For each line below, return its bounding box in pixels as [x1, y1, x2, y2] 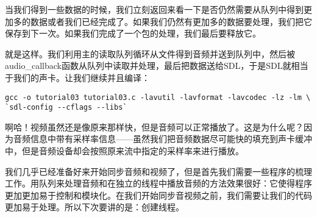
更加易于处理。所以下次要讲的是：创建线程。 [5, 201, 184, 213]
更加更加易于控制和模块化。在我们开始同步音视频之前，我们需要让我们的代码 [5, 188, 312, 201]
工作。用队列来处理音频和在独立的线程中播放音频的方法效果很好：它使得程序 [5, 177, 312, 190]
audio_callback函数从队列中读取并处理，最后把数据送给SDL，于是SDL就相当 [5, 59, 308, 72]
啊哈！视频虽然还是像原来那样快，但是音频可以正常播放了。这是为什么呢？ [5, 120, 304, 133]
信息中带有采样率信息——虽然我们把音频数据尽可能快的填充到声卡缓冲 [30, 132, 312, 145]
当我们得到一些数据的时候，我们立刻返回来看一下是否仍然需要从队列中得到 [5, 3, 304, 15]
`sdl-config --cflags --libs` [5, 103, 127, 112]
